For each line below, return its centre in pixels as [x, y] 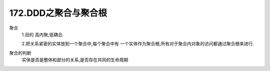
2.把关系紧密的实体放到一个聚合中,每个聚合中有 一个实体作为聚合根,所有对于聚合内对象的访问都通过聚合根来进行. [138, 44]
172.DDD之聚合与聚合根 [58, 13]
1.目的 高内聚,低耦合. [43, 34]
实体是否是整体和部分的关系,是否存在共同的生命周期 [75, 60]
